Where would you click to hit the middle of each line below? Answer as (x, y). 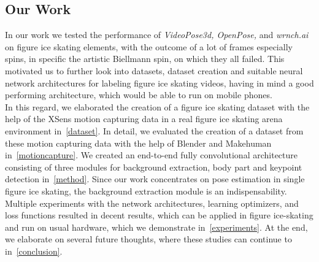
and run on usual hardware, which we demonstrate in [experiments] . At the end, (156, 227)
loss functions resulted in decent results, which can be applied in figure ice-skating (159, 215)
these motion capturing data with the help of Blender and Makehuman (138, 143)
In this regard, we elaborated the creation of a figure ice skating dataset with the (157, 106)
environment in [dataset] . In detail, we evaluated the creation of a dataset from (154, 130)
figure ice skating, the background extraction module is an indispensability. (146, 191)
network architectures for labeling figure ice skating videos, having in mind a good (159, 83)
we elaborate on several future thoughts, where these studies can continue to (148, 239)
